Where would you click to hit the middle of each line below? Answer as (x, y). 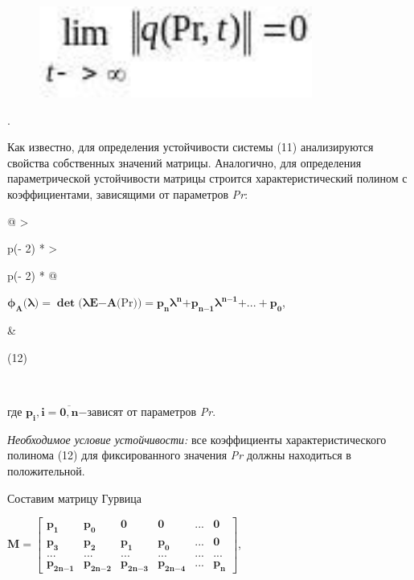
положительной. (46, 470)
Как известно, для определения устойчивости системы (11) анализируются (191, 147)
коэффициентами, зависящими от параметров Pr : (128, 194)
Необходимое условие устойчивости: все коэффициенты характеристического (197, 439)
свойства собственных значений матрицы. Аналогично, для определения (184, 162)
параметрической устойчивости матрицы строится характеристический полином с (207, 178)
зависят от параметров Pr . (152, 411)
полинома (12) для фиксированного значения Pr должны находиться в (179, 455)
